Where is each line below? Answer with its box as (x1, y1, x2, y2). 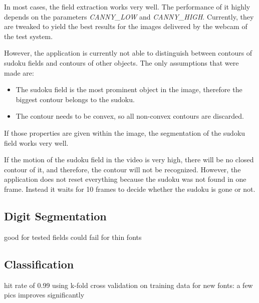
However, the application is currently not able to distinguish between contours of (4, 48, 252, 58)
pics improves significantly (4, 289, 85, 300)
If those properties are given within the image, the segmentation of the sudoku (4, 127, 245, 138)
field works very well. (4, 137, 69, 148)
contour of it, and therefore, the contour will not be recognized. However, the (4, 164, 241, 174)
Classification (4, 256, 74, 271)
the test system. (4, 31, 53, 41)
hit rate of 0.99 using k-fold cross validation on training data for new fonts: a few (4, 279, 253, 290)
